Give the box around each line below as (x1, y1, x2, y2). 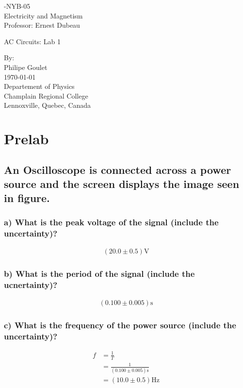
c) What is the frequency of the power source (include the (4, 319, 236, 331)
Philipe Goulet (4, 62, 48, 72)
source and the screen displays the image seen (4, 176, 240, 191)
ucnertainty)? (4, 278, 58, 290)
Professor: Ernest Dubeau (4, 20, 80, 30)
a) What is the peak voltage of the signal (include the (4, 216, 219, 228)
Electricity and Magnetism (4, 10, 83, 20)
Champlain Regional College (4, 90, 88, 101)
